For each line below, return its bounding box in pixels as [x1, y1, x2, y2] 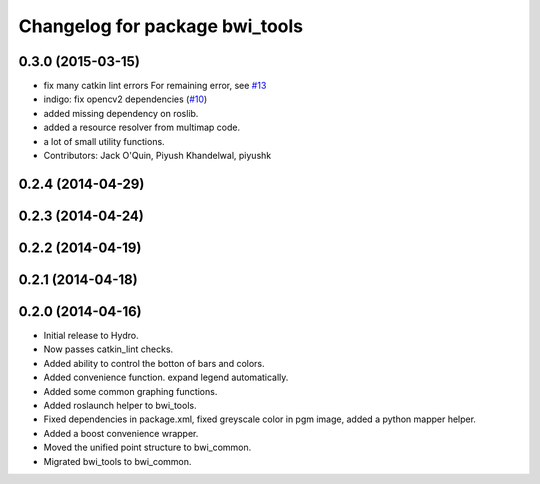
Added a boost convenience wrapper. [43, 427, 199, 439]
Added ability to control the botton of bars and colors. [43, 357, 265, 369]
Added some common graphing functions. [43, 385, 218, 397]
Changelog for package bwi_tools [18, 15, 304, 37]
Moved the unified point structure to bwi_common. [43, 441, 252, 454]
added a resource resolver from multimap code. [43, 121, 241, 134]
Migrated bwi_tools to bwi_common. [43, 455, 192, 467]
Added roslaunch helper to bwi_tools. [43, 399, 197, 411]
